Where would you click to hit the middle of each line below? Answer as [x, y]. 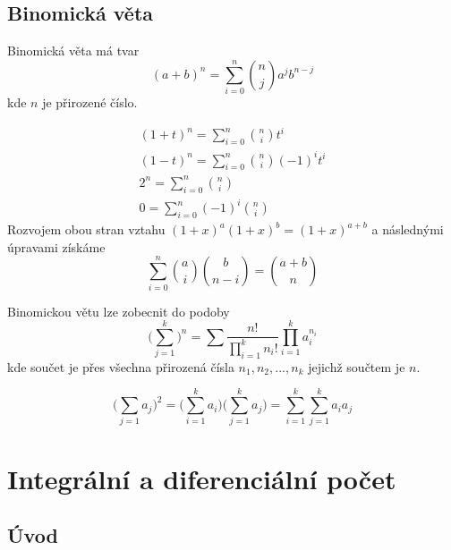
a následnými [408, 229]
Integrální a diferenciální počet [202, 478]
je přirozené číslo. [90, 102]
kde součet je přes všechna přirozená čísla [121, 366]
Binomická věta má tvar [73, 51]
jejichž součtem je [357, 366]
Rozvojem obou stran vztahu [86, 229]
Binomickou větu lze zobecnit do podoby [119, 311]
